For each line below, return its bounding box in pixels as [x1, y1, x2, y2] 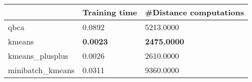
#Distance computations [145, 6, 244, 18]
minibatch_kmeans [8, 64, 75, 76]
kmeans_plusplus [8, 50, 69, 61]
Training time [82, 6, 137, 18]
